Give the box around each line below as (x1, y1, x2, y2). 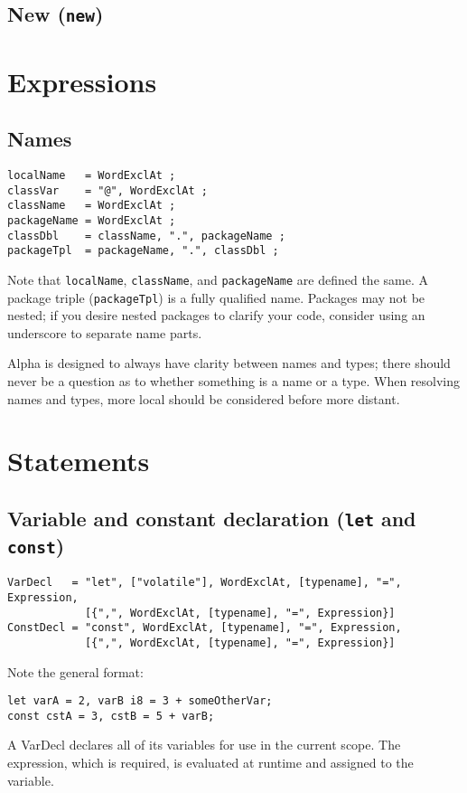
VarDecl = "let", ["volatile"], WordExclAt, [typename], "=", (7, 576, 402, 590)
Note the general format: (7, 662, 144, 681)
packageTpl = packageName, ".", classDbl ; (7, 244, 279, 258)
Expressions (7, 62, 157, 99)
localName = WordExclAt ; (7, 168, 176, 182)
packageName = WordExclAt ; (7, 213, 176, 227)
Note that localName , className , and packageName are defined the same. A (7, 269, 428, 288)
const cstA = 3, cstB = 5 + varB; (7, 709, 215, 722)
